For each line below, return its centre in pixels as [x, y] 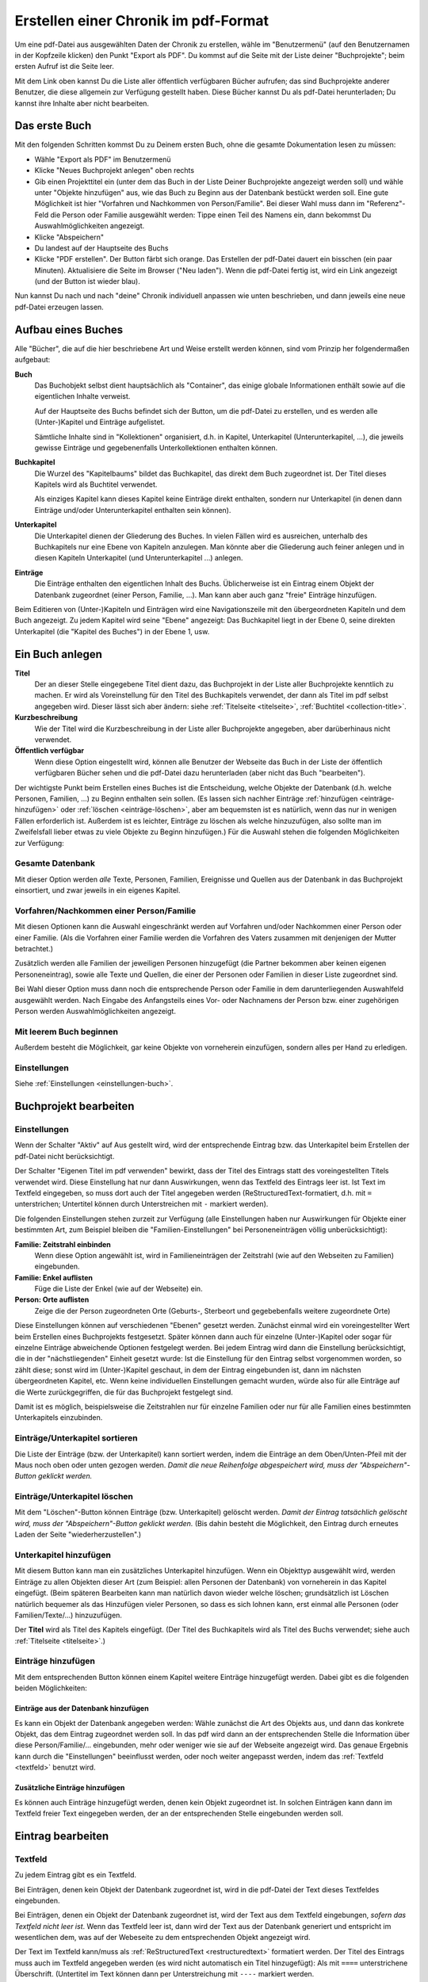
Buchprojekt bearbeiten [75, 1106]
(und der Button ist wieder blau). [87, 281]
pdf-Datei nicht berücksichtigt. [65, 1156]
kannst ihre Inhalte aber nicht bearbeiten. [82, 103]
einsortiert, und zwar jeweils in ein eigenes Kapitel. [98, 890]
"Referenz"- [386, 204]
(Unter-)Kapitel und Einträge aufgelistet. [100, 422]
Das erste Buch [53, 126]
